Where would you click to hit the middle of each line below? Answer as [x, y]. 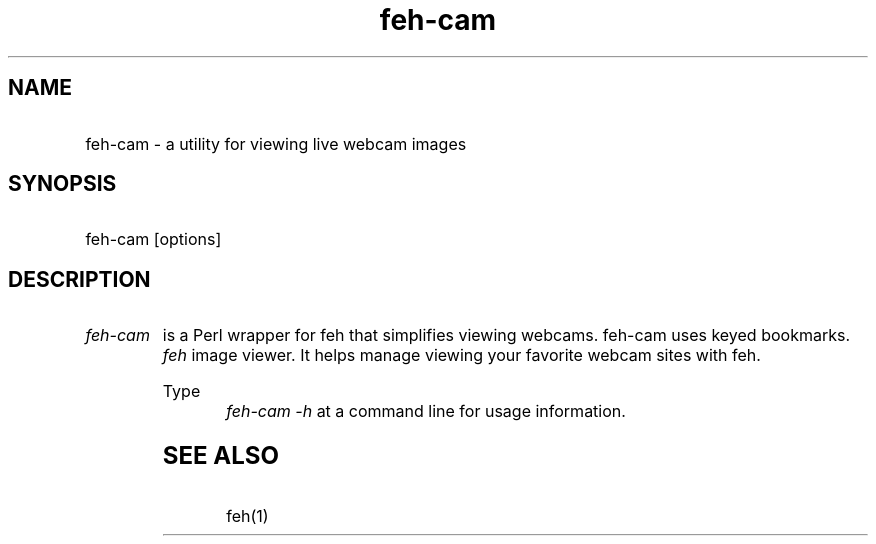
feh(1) [247, 516]
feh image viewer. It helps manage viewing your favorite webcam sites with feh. [461, 355]
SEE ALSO [221, 456]
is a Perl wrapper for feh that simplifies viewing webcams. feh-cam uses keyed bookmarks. [506, 335]
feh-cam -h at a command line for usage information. [426, 411]
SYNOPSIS [62, 184]
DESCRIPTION [79, 279]
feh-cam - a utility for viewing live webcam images [276, 143]
